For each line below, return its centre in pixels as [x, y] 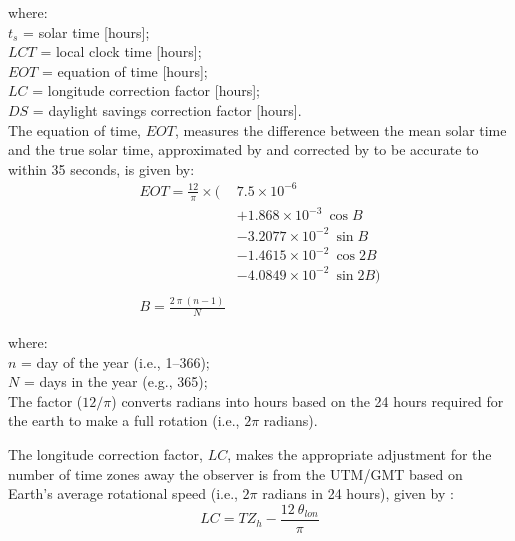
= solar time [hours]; [86, 31]
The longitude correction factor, [105, 454]
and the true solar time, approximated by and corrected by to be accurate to [243, 149]
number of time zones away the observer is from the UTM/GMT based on [235, 473]
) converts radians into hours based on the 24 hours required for [307, 400]
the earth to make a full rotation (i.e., [124, 420]
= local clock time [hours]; [121, 51]
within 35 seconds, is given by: [101, 168]
